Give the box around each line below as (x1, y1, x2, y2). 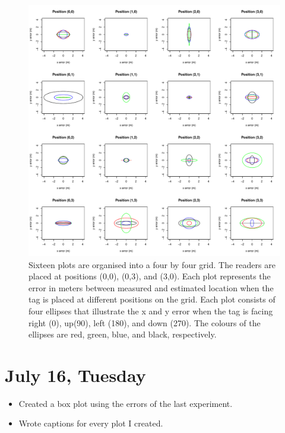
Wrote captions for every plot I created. (18, 417, 163, 429)
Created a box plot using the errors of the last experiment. (18, 397, 233, 409)
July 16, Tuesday (5, 362, 146, 387)
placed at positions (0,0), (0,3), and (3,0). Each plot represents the (28, 270, 271, 282)
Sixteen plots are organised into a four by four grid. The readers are (28, 258, 275, 270)
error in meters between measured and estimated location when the (28, 281, 274, 294)
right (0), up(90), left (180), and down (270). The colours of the (28, 316, 261, 329)
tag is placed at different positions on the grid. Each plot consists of (28, 293, 275, 305)
